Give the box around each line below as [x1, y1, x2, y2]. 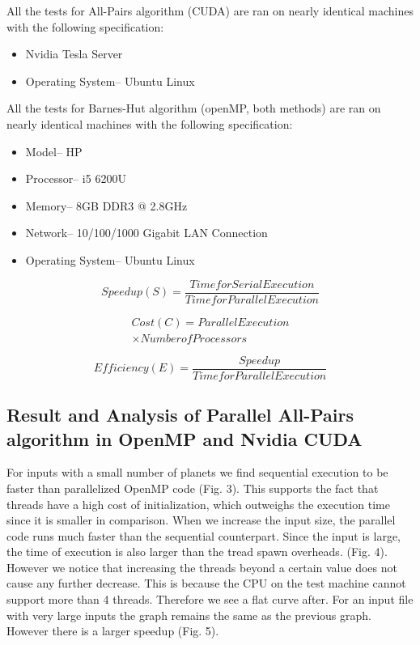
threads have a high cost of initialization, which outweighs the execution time [6, 495, 390, 512]
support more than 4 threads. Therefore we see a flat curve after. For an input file [6, 591, 414, 608]
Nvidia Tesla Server [25, 45, 123, 62]
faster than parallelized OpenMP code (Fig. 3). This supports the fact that [6, 479, 379, 496]
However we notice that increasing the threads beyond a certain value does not [6, 558, 397, 575]
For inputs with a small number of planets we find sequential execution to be [6, 464, 388, 481]
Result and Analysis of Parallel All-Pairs [6, 402, 354, 427]
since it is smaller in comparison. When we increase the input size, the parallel [6, 511, 396, 528]
